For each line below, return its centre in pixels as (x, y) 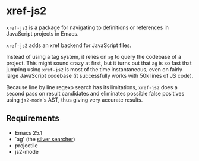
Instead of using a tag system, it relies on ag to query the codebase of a (94, 56)
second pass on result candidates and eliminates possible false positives (95, 93)
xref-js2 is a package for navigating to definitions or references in (88, 27)
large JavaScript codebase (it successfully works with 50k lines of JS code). (100, 75)
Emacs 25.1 (29, 132)
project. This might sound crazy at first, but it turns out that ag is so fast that (99, 63)
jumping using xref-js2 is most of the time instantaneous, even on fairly (94, 69)
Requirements (33, 119)
